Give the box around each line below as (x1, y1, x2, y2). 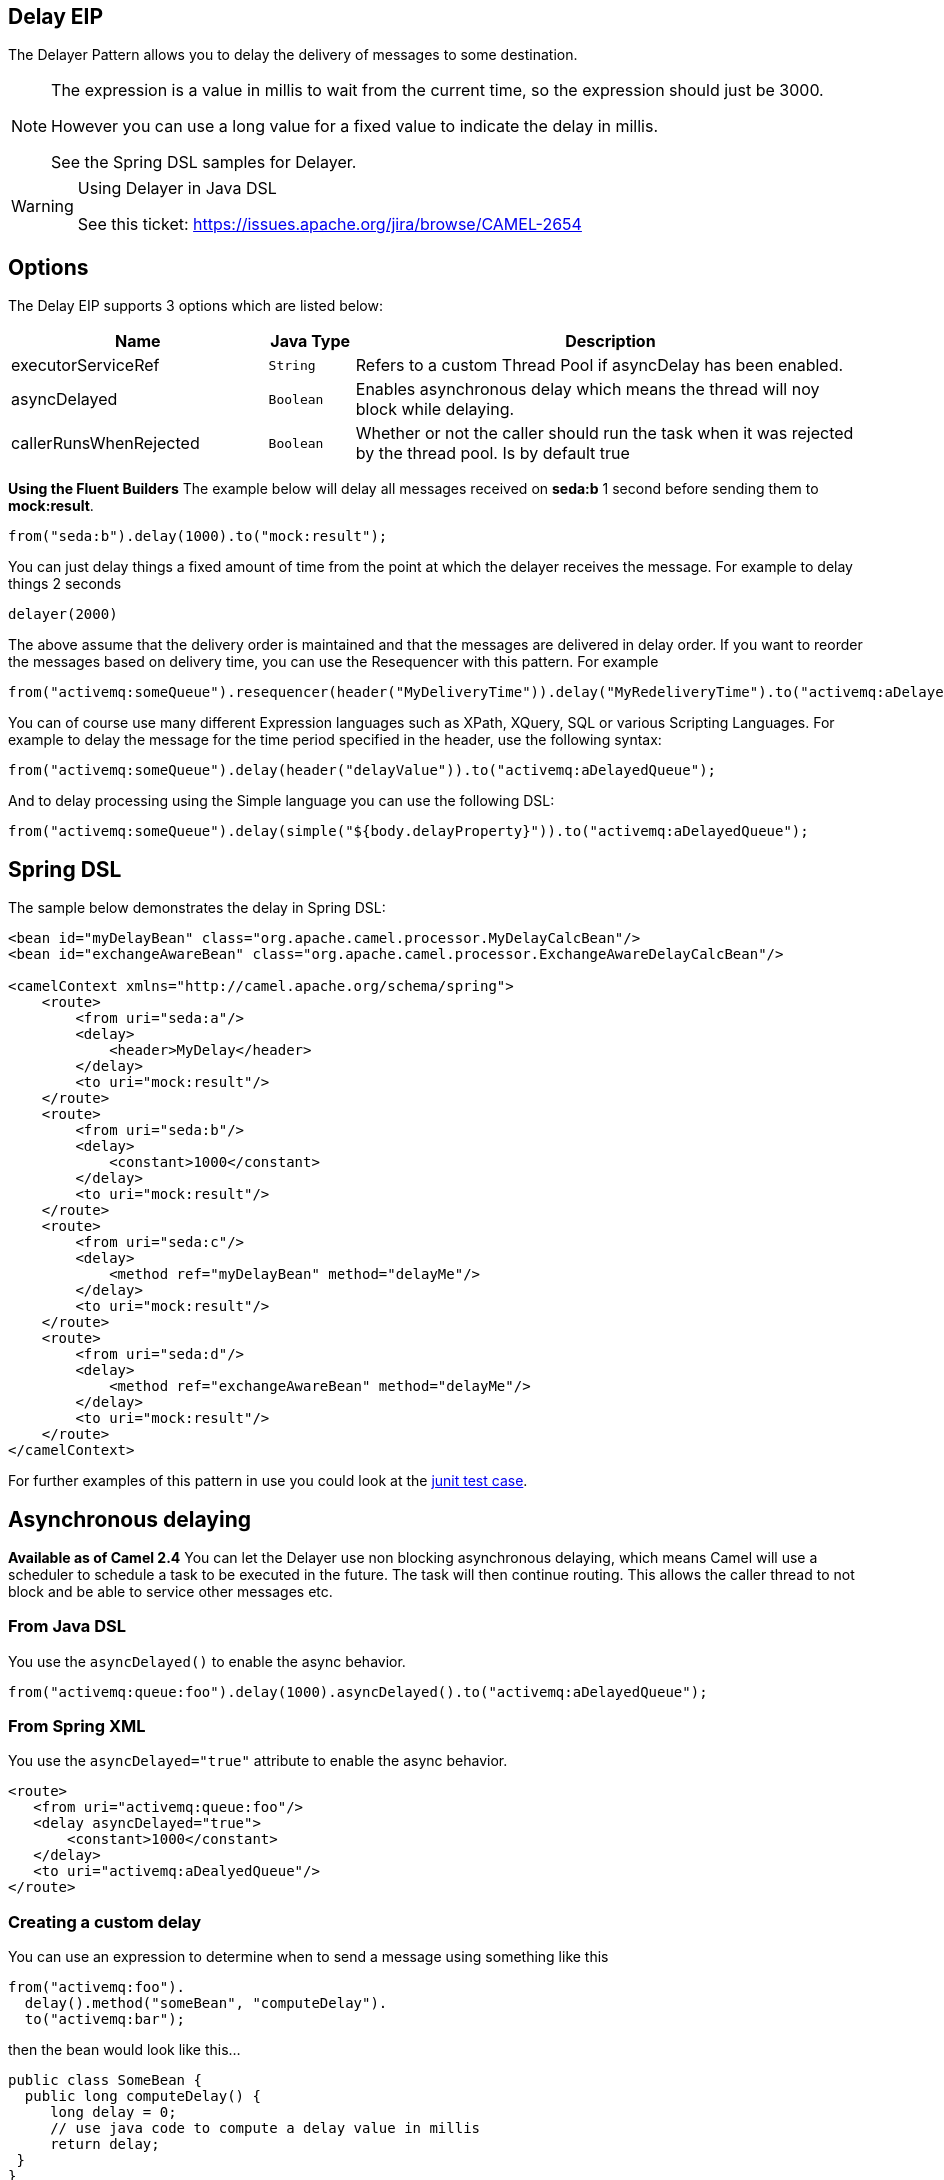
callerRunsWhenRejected (11, 433, 200, 454)
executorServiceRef (11, 355, 160, 376)
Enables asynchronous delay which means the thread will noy (355, 379, 820, 400)
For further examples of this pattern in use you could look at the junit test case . (8, 1472, 528, 1490)
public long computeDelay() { (24, 2088, 261, 2105)
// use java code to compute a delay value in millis (50, 2120, 481, 2137)
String (268, 357, 316, 373)
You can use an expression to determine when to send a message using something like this (8, 1948, 609, 1966)
